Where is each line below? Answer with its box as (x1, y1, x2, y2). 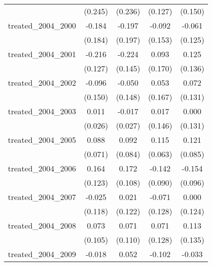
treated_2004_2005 (8, 134, 76, 145)
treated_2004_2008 (8, 220, 76, 231)
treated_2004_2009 (8, 248, 76, 260)
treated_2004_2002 (8, 77, 76, 88)
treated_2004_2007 (8, 191, 76, 202)
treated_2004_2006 (8, 163, 76, 174)
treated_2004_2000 (8, 20, 76, 31)
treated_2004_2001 (8, 48, 76, 60)
